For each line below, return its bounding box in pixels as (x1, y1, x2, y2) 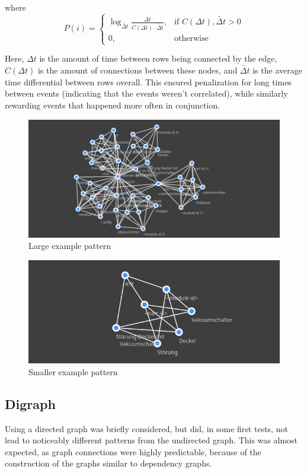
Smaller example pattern (28, 365, 118, 378)
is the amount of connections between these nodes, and (37, 64, 238, 76)
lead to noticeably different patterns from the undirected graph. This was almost (5, 434, 298, 446)
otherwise (174, 34, 209, 43)
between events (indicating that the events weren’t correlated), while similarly (5, 87, 288, 100)
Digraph (5, 394, 56, 413)
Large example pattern (28, 239, 111, 252)
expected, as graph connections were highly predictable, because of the (5, 445, 261, 458)
